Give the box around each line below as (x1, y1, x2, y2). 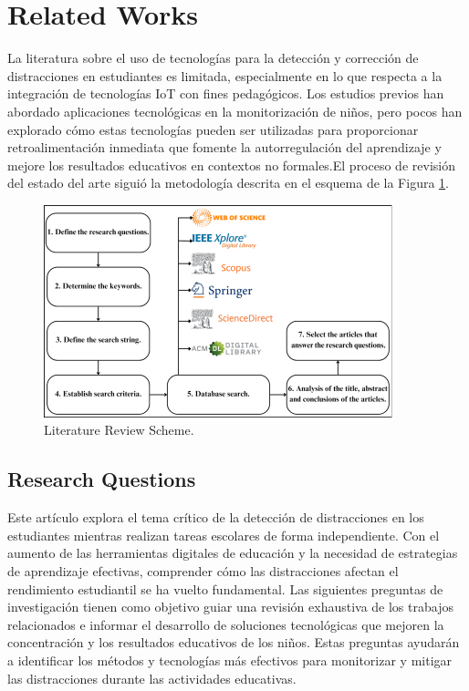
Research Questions (7, 465, 196, 493)
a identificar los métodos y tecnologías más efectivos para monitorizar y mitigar (7, 651, 453, 670)
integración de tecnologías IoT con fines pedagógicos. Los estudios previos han (7, 84, 444, 103)
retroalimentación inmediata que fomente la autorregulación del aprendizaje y (7, 138, 442, 157)
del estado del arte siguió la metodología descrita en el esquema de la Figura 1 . (7, 173, 449, 192)
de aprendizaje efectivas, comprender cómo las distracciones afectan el (7, 562, 399, 581)
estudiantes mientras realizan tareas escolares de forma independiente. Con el (7, 525, 440, 544)
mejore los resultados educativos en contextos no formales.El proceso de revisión (7, 155, 455, 174)
